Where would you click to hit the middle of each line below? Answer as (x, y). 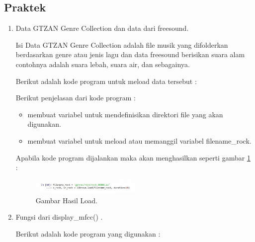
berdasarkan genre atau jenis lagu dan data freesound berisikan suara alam (130, 54)
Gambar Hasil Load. (66, 200)
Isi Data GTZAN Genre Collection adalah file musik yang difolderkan (122, 44)
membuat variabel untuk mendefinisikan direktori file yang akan (125, 114)
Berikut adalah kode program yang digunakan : (88, 233)
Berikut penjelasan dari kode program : (76, 98)
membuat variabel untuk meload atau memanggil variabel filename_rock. (139, 140)
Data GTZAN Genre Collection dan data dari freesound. (102, 28)
